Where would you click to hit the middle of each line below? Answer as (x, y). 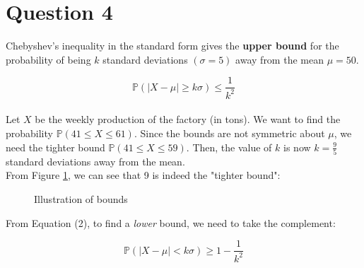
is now (297, 147)
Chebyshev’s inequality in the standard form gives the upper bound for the (172, 46)
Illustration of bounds (81, 199)
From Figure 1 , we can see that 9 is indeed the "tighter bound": (143, 175)
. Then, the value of (229, 147)
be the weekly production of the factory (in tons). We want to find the (188, 119)
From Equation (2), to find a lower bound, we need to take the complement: (171, 222)
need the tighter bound (55, 147)
